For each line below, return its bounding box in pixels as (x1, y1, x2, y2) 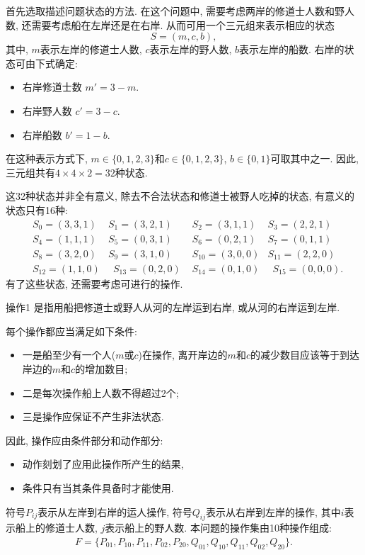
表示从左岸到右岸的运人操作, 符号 (37, 504, 192, 519)
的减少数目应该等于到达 (250, 347, 359, 362)
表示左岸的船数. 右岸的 (239, 42, 344, 57)
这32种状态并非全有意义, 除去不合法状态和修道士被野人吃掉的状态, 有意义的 (6, 189, 355, 203)
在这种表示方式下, (6, 151, 88, 166)
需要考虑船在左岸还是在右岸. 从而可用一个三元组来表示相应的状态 (31, 17, 335, 32)
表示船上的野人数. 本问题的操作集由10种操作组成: (105, 520, 332, 535)
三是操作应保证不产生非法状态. (22, 409, 164, 424)
